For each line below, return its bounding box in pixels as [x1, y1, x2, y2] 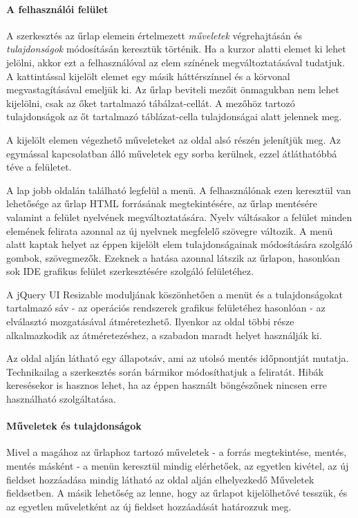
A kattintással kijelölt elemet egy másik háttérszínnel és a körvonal [6, 68, 290, 83]
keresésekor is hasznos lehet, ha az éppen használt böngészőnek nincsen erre [6, 378, 327, 392]
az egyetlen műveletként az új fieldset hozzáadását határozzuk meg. [6, 499, 292, 513]
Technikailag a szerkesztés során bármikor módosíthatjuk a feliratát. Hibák [6, 364, 324, 378]
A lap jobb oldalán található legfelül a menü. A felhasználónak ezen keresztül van [6, 182, 351, 197]
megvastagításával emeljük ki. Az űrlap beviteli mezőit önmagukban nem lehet [6, 82, 339, 97]
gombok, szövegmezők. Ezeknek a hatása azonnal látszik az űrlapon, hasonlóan [6, 250, 341, 265]
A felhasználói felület [6, 1, 109, 16]
